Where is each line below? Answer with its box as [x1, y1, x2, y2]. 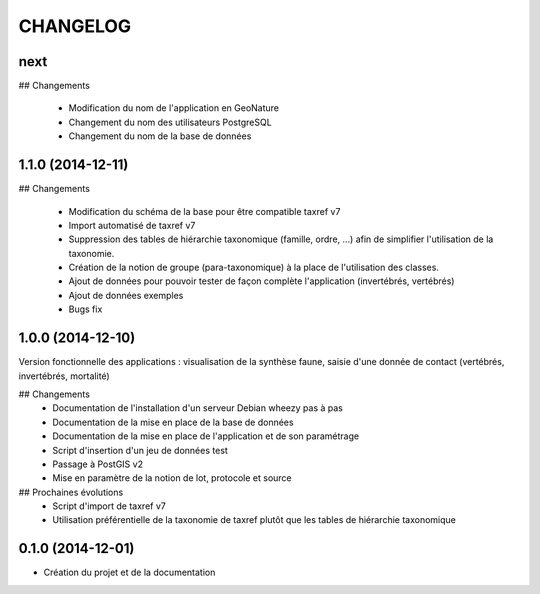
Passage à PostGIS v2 [52, 458, 144, 470]
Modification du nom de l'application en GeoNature [68, 102, 280, 114]
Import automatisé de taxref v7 [68, 219, 196, 231]
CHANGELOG [18, 15, 132, 37]
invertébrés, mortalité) [18, 370, 110, 382]
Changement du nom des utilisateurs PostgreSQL [68, 116, 272, 128]
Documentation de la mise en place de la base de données [52, 416, 294, 428]
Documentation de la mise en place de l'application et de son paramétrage [52, 430, 360, 442]
